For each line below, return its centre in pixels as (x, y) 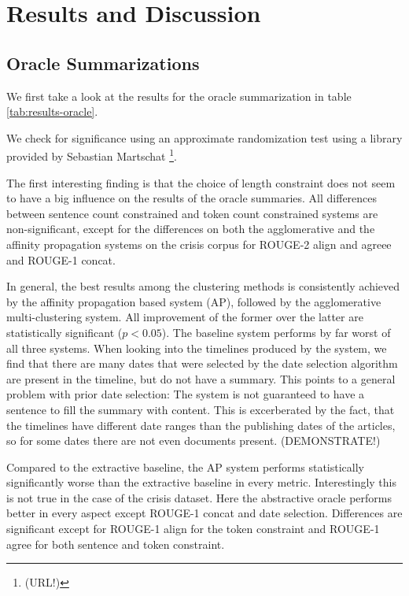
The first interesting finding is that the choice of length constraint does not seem (201, 182)
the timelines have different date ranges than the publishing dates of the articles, (201, 425)
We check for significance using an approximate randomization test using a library (204, 137)
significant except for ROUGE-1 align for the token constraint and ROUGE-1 (193, 529)
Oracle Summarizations (103, 63)
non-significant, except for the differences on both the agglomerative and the (191, 229)
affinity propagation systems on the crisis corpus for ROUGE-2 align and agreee (199, 244)
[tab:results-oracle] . (52, 111)
